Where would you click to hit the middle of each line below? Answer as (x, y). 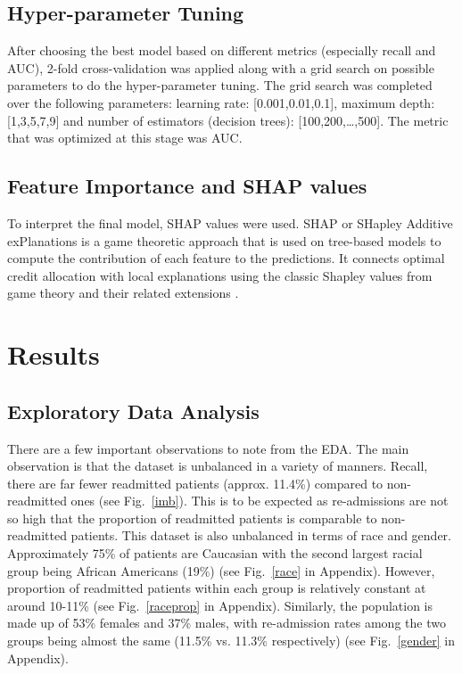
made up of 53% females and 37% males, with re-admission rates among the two (227, 623)
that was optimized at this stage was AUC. (125, 138)
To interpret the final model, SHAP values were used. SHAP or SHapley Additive (230, 222)
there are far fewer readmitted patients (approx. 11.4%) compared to (195, 483)
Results (54, 354)
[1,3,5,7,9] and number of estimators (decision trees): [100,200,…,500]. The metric (228, 120)
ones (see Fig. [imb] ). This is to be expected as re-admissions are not (260, 501)
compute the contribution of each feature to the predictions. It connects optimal (226, 258)
